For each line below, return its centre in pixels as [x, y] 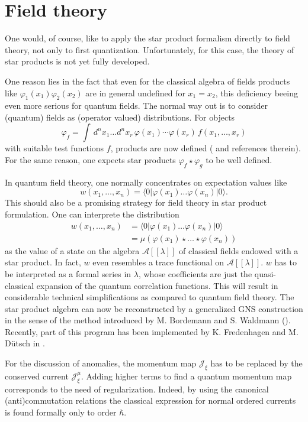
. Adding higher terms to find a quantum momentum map [187, 376]
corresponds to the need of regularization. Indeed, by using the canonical [137, 389]
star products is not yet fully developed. [77, 61]
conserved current [37, 376]
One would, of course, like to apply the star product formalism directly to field [147, 38]
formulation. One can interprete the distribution [92, 214]
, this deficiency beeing [256, 92]
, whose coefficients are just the [195, 273]
